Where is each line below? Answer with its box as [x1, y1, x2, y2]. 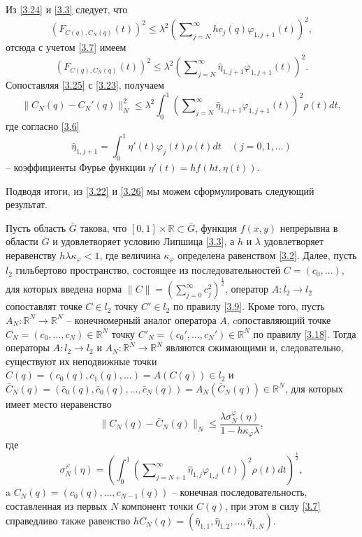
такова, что [80, 220, 127, 235]
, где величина [99, 247, 161, 262]
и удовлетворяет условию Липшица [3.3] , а [52, 234, 235, 249]
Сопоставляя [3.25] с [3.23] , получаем [6, 78, 164, 92]
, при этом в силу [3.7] [224, 498, 321, 513]
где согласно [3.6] [6, 119, 80, 133]
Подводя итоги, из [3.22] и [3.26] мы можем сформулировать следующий [6, 183, 314, 198]
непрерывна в [280, 220, 338, 235]
